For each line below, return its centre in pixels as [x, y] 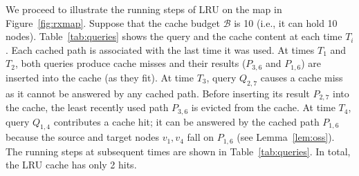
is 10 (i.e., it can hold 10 [286, 22]
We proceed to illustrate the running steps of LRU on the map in [144, 9]
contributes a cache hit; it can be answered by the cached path [186, 121]
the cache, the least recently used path [87, 107]
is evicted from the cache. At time [263, 107]
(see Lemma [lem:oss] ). [286, 137]
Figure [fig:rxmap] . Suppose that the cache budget [113, 22]
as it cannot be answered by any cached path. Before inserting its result [158, 93]
